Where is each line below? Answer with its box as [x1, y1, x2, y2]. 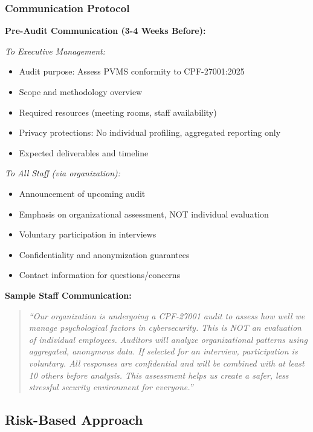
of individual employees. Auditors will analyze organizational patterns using [28, 333, 308, 345]
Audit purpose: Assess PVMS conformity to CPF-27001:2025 [19, 65, 245, 78]
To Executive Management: [5, 44, 105, 57]
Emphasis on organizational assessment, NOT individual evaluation [19, 207, 269, 220]
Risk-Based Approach [5, 410, 143, 429]
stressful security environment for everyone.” [28, 380, 193, 393]
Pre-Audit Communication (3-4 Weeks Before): [5, 24, 206, 37]
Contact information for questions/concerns [19, 268, 181, 281]
